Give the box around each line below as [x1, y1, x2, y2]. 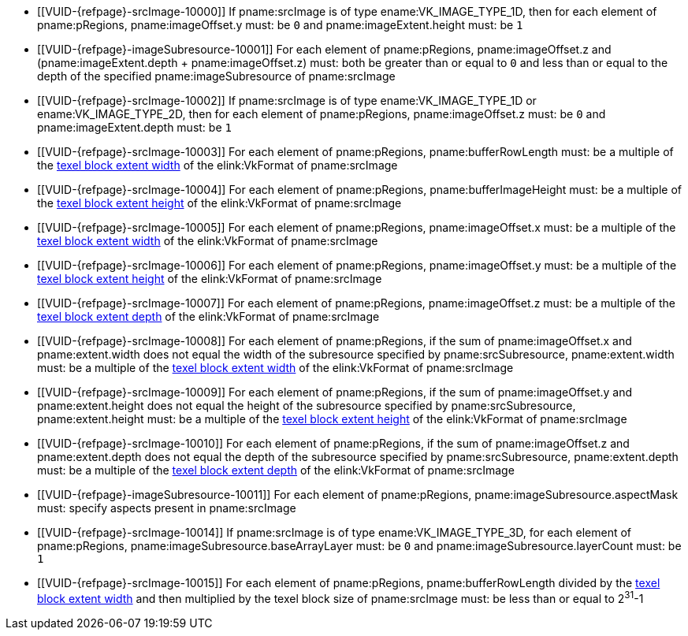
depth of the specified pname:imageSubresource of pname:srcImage [37, 69, 396, 83]
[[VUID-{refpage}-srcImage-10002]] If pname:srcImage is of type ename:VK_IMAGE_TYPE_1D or [37, 94, 537, 107]
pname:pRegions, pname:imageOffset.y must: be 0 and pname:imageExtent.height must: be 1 [37, 18, 523, 32]
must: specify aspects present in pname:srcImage [37, 501, 296, 515]
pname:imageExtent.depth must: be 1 [37, 121, 232, 134]
